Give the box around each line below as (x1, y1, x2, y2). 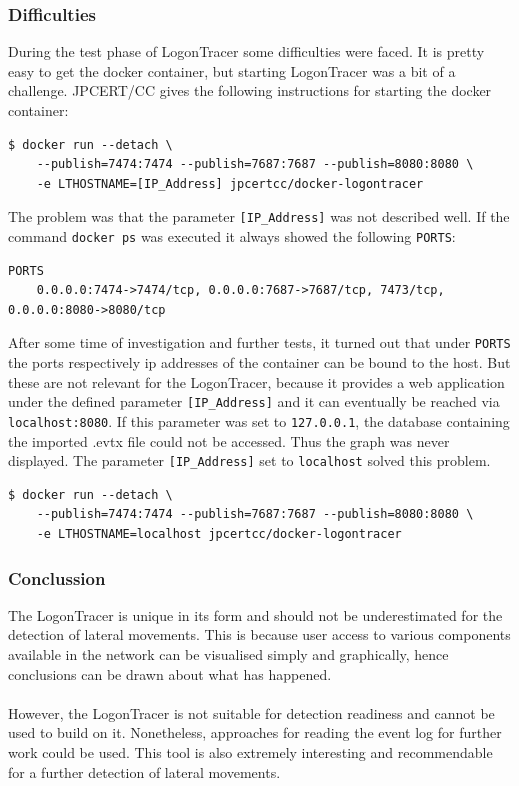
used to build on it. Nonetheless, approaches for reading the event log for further (8, 722, 502, 743)
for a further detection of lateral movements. (8, 761, 281, 782)
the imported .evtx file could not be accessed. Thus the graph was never (8, 430, 450, 451)
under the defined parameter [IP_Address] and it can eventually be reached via (8, 391, 500, 412)
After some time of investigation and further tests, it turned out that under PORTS (8, 332, 511, 353)
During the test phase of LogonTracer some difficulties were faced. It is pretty (8, 41, 485, 62)
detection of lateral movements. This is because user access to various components (8, 624, 511, 645)
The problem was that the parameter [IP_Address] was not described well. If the (8, 206, 510, 227)
